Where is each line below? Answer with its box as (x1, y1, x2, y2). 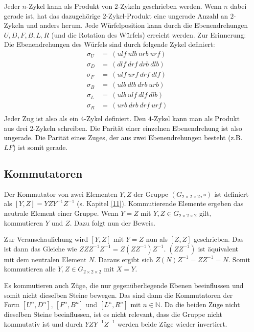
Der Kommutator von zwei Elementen (4, 188, 117, 199)
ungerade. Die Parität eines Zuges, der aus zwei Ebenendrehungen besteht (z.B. (4, 132, 243, 143)
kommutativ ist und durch (4, 318, 83, 329)
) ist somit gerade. (13, 142, 68, 152)
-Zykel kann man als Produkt (151, 113, 240, 124)
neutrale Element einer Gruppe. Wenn (4, 207, 118, 218)
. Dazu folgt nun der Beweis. (69, 217, 156, 228)
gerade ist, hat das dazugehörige (4, 10, 101, 21)
